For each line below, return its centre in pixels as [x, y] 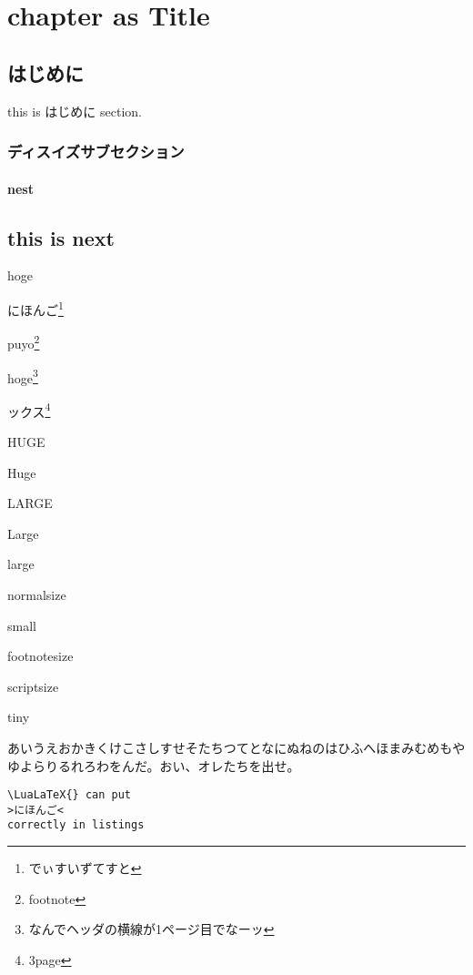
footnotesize [40, 656]
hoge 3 [23, 376]
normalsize [37, 594]
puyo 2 [24, 342]
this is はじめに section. [75, 111]
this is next [61, 237]
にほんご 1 [35, 308]
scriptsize [33, 686]
